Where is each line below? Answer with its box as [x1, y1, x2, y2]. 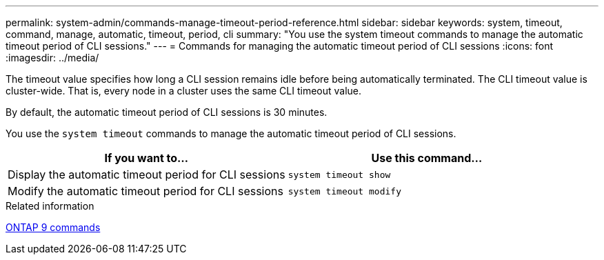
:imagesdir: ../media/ [6, 52, 99, 63]
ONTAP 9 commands [6, 221, 101, 233]
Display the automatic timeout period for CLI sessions [8, 168, 285, 181]
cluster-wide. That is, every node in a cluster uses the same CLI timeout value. [6, 85, 362, 97]
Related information [6, 200, 94, 212]
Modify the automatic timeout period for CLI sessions [8, 184, 283, 198]
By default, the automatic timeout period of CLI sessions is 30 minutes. [6, 106, 328, 118]
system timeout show [288, 169, 391, 180]
